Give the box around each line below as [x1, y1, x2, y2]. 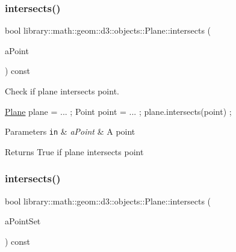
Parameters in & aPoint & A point [5, 125, 135, 138]
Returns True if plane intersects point [5, 145, 144, 158]
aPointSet [5, 215, 41, 227]
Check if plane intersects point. [5, 85, 119, 97]
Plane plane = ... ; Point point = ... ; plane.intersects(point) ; [5, 105, 232, 117]
